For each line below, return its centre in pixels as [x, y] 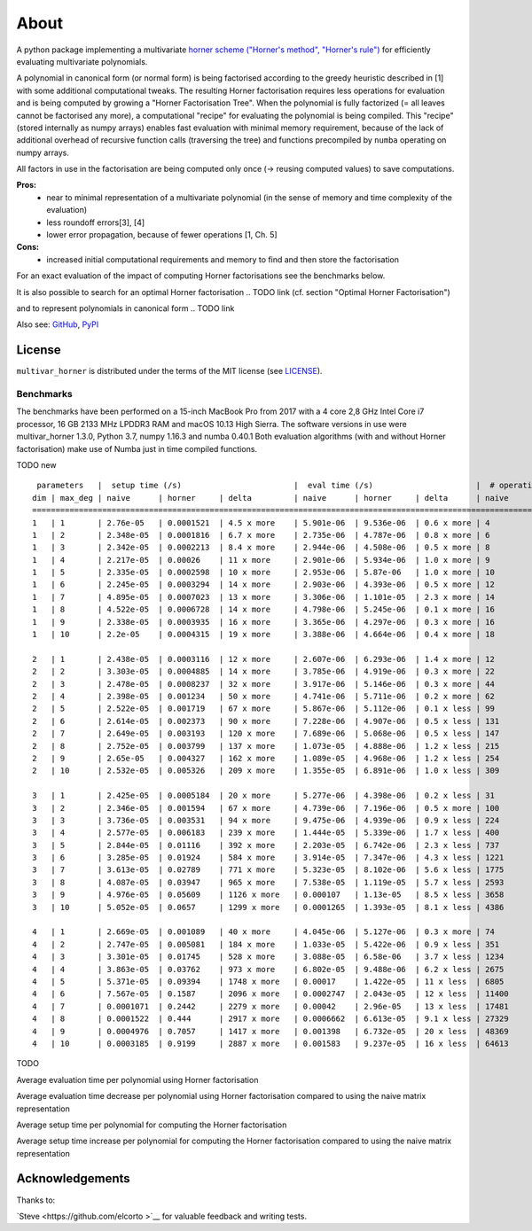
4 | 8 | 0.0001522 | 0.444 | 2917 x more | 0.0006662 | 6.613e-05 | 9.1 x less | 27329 [270, 1019]
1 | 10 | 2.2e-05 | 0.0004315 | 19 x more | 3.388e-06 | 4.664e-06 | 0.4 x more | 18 [264, 635]
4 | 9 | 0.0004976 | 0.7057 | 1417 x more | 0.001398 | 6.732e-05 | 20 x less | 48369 [270, 1031]
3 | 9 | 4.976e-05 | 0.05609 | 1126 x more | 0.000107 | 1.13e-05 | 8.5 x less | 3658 [268, 895]
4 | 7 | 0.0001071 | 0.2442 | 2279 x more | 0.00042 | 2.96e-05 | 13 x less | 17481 [270, 1006]
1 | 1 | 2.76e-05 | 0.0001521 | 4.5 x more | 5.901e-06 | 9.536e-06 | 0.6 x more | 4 [262, 522]
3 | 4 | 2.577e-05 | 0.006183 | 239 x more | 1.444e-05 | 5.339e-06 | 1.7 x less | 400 [266, 833]
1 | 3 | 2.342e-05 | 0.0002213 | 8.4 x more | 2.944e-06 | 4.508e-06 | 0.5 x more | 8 [262, 548]
